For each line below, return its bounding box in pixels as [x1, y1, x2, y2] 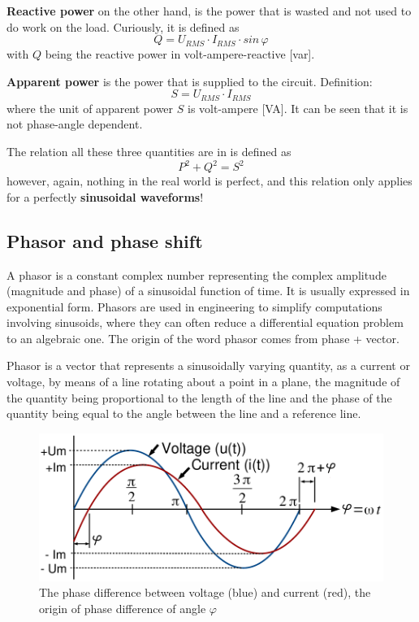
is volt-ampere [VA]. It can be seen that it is [187, 99, 408, 116]
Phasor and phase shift [6, 228, 203, 253]
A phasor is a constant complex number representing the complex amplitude [6, 266, 387, 283]
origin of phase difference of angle [39, 599, 206, 616]
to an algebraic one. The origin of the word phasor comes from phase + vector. [6, 329, 400, 346]
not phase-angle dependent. [6, 115, 143, 133]
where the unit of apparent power [6, 99, 174, 116]
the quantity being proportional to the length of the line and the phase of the [6, 389, 392, 406]
